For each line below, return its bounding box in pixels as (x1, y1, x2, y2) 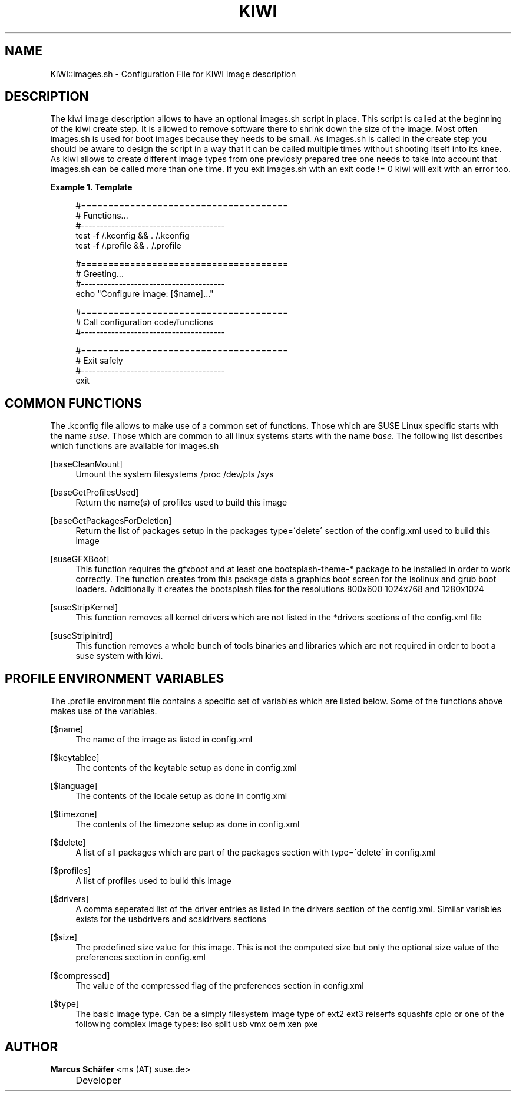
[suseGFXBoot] (50, 554, 110, 564)
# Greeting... (75, 269, 124, 279)
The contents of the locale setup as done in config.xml (75, 791, 287, 801)
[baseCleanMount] (50, 459, 123, 470)
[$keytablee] (50, 752, 100, 763)
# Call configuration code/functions (75, 317, 213, 328)
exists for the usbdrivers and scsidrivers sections (75, 914, 266, 925)
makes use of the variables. (50, 706, 157, 717)
